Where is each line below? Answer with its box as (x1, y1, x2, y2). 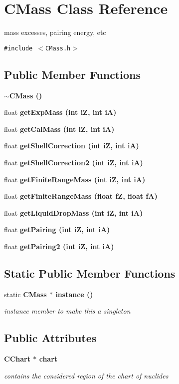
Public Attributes (4, 330, 97, 346)
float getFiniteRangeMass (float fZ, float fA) (4, 191, 158, 201)
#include (4, 44, 33, 52)
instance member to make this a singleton (4, 306, 131, 316)
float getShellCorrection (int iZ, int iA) (4, 140, 139, 151)
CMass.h (45, 44, 71, 52)
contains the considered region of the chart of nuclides (4, 370, 169, 381)
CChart (4, 354, 30, 364)
